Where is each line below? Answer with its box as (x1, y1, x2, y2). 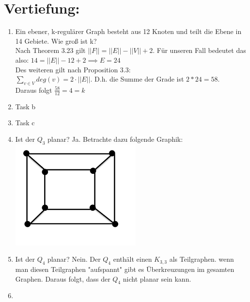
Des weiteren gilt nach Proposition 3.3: (15, 64, 131, 74)
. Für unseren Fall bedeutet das (153, 45, 246, 55)
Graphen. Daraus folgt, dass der (15, 273, 110, 284)
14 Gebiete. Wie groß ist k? (15, 35, 97, 46)
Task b (15, 101, 36, 111)
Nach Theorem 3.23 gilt (15, 45, 86, 55)
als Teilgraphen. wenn (169, 254, 234, 264)
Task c (15, 117, 35, 128)
